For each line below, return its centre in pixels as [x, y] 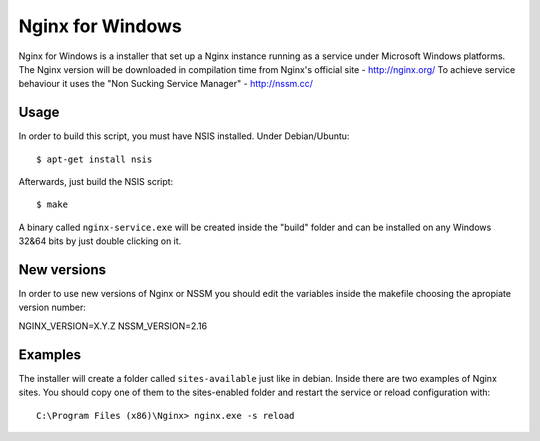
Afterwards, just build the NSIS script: [96, 182]
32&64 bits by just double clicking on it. [100, 241]
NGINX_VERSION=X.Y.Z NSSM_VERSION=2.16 [113, 326]
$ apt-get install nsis [94, 159]
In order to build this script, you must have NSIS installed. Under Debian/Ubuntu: [184, 136]
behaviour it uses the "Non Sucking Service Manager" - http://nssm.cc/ [166, 84]
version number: [52, 307]
